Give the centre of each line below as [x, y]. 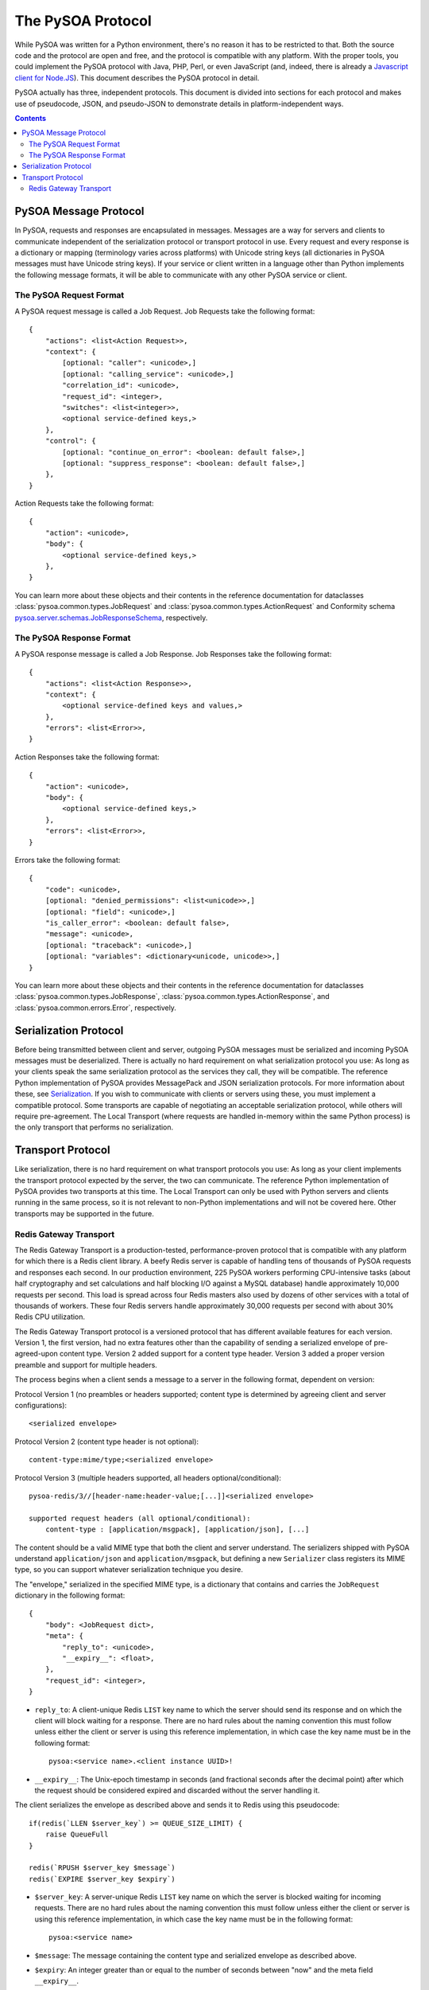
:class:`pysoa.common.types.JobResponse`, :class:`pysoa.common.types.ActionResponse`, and [172, 997]
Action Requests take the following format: [84, 503]
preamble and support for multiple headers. [86, 1364]
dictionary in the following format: [70, 1595]
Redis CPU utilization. [50, 1317]
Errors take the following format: [68, 860]
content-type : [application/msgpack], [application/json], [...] [177, 1530]
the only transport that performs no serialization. [94, 1127]
